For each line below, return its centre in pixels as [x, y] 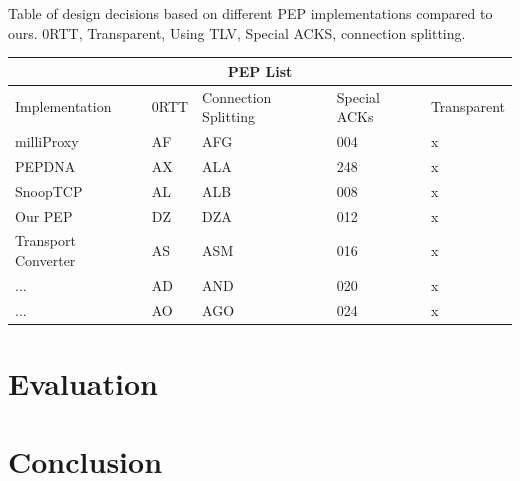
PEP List [260, 70]
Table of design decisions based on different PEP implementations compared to [250, 13]
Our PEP [44, 215]
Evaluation [83, 382]
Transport [45, 240]
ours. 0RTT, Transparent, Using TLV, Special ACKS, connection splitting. [237, 32]
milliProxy [47, 140]
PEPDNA [45, 165]
